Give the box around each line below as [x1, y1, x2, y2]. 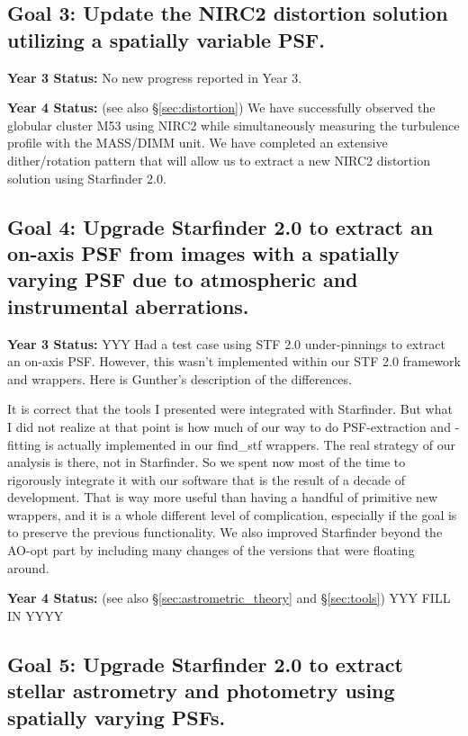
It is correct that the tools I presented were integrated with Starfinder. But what [7, 399, 453, 418]
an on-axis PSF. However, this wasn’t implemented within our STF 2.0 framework [7, 352, 461, 371]
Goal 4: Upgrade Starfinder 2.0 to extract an [7, 212, 434, 240]
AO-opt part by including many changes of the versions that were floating [7, 541, 415, 560]
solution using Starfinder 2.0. [7, 168, 166, 187]
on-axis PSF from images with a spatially [7, 238, 400, 266]
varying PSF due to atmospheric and [7, 265, 358, 293]
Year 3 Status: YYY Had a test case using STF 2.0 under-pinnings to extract [7, 334, 445, 353]
